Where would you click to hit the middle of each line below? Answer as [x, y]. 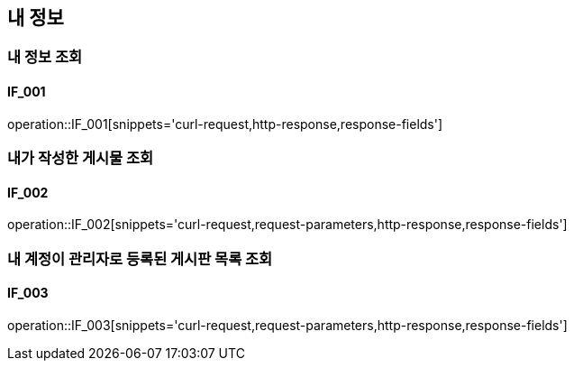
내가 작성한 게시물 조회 [81, 158]
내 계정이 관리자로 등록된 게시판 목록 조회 [140, 258]
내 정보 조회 [45, 57]
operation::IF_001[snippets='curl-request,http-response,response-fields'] [225, 124]
